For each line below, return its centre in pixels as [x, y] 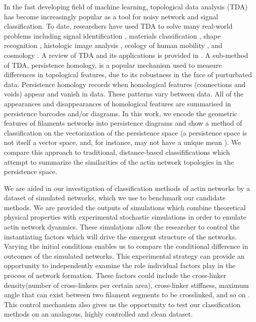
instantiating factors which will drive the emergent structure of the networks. [120, 236]
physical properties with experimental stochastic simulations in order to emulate [125, 217]
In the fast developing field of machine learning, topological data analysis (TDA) [126, 6]
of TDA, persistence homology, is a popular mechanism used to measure [113, 65]
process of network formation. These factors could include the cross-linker [115, 275]
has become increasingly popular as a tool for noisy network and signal [111, 16]
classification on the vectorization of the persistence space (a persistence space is [126, 132]
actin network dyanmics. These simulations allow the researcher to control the [122, 227]
